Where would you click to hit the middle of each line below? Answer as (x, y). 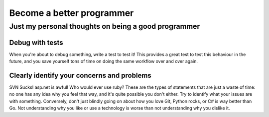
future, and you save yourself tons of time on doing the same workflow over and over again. (103, 61)
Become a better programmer (71, 13)
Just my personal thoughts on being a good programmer (105, 26)
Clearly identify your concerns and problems (80, 75)
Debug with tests (36, 42)
